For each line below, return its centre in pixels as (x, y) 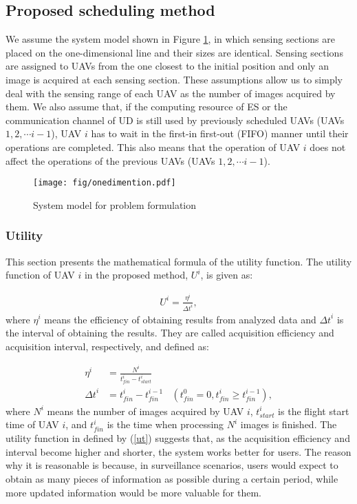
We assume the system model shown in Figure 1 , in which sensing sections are (170, 39)
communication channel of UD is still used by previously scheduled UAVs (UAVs (175, 120)
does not (328, 147)
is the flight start (314, 411)
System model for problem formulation (115, 204)
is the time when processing (165, 424)
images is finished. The (289, 424)
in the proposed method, (136, 275)
